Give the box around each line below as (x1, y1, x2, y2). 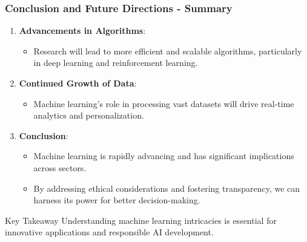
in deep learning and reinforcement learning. (33, 56, 198, 69)
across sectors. (33, 161, 87, 174)
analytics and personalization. (33, 109, 144, 122)
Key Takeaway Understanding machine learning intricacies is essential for (5, 214, 277, 226)
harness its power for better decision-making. (33, 194, 200, 206)
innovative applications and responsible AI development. (5, 226, 214, 238)
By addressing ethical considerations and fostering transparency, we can (33, 181, 300, 194)
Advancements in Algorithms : (19, 24, 146, 37)
